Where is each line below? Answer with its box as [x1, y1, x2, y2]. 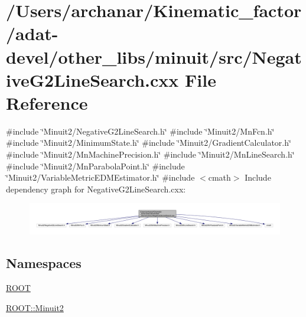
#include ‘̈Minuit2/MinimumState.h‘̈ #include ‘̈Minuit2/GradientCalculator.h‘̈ [6, 136, 291, 149]
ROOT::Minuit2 [6, 301, 64, 313]
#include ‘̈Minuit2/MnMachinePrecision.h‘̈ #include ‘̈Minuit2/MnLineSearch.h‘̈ [6, 148, 295, 161]
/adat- [6, 21, 58, 45]
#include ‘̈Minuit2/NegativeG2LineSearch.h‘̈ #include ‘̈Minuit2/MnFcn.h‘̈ [6, 125, 275, 137]
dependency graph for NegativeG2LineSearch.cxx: [6, 182, 186, 195]
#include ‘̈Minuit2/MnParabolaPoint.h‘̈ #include [6, 159, 185, 172]
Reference [6, 90, 88, 115]
